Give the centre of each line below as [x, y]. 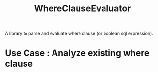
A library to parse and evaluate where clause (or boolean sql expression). [79, 34]
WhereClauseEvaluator [82, 9]
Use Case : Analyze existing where [77, 53]
